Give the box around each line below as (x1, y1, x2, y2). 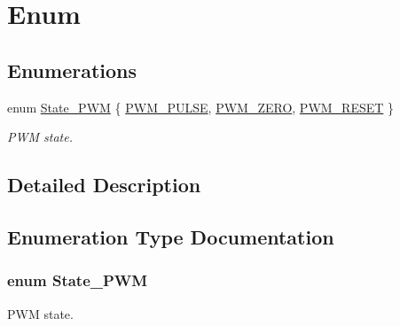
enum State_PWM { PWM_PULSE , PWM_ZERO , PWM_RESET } (7, 97, 395, 116)
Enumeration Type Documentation (7, 222, 334, 250)
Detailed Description (7, 171, 201, 198)
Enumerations (7, 56, 137, 83)
